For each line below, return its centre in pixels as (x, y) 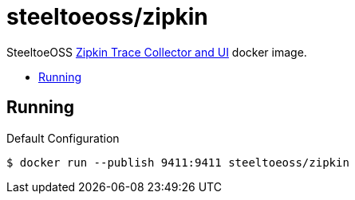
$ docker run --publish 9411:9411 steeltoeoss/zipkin (178, 162)
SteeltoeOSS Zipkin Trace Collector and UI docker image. (157, 52)
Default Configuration (63, 138)
